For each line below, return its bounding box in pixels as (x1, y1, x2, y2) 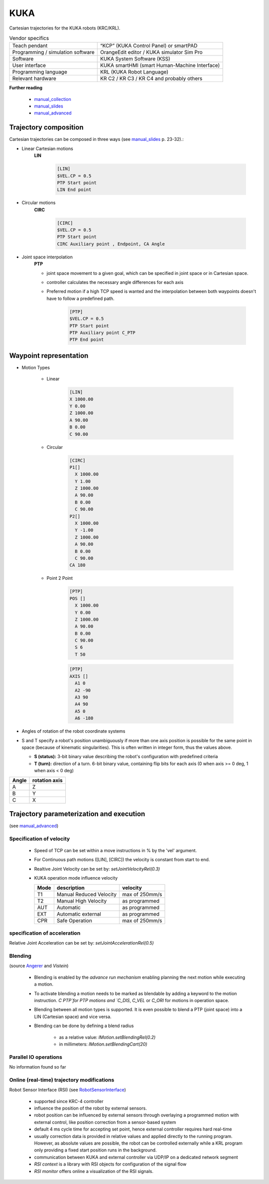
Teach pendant (12, 42, 48, 49)
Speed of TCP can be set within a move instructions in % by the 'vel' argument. (34, 847, 197, 853)
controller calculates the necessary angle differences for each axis (46, 279, 184, 285)
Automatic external (56, 910, 102, 917)
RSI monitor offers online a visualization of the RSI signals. (34, 1168, 154, 1174)
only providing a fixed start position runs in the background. (34, 1147, 157, 1153)
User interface (12, 62, 46, 69)
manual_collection (34, 96, 72, 102)
